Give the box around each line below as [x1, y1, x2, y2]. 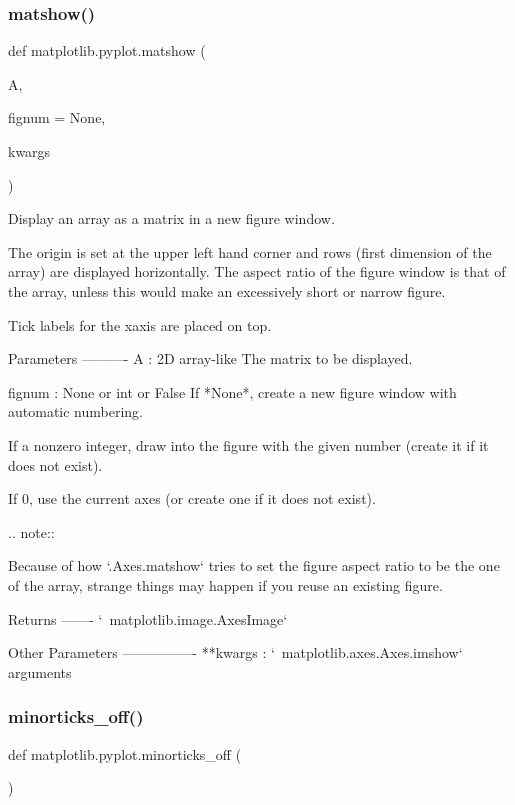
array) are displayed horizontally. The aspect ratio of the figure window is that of [8, 261, 506, 282]
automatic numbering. [8, 401, 144, 422]
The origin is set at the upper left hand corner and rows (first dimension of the [8, 241, 492, 262]
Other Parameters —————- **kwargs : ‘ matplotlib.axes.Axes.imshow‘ [8, 642, 463, 663]
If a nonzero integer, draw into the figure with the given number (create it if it [8, 434, 489, 455]
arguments [8, 661, 72, 682]
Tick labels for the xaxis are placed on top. [8, 314, 272, 335]
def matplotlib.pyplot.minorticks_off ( [8, 743, 242, 764]
